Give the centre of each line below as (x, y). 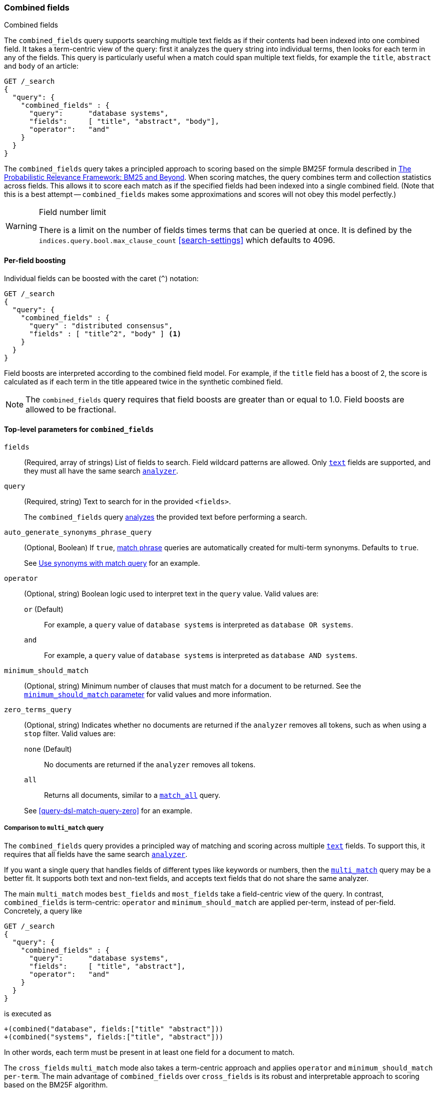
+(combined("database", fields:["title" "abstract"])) (114, 1029)
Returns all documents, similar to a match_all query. (132, 795)
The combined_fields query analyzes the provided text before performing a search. (166, 517)
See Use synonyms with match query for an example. (112, 563)
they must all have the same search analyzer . (101, 471)
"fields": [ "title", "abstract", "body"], (124, 122)
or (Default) (44, 609)
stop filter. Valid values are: (70, 733)
